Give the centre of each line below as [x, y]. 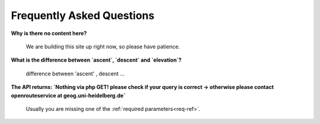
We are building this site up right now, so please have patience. [103, 46]
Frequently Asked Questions [83, 15]
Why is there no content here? [49, 33]
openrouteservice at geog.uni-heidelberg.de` [68, 96]
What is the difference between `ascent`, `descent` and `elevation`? [96, 60]
